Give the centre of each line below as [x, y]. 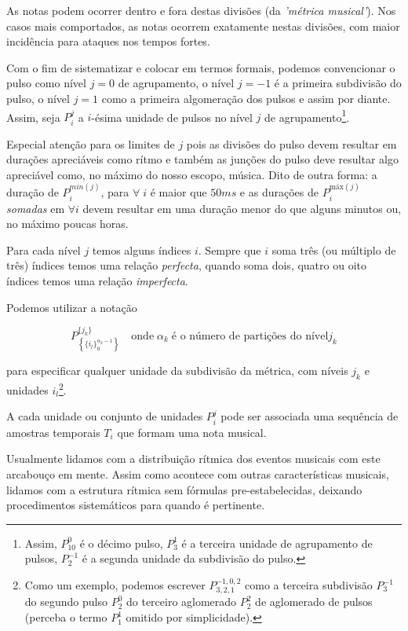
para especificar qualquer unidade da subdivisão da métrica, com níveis [177, 371]
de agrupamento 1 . [307, 116]
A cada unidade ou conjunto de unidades [105, 416]
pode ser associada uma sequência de [310, 416]
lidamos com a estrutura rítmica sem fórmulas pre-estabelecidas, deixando [184, 489]
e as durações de [279, 192]
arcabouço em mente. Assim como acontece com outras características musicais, [198, 474]
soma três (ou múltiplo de [334, 249]
